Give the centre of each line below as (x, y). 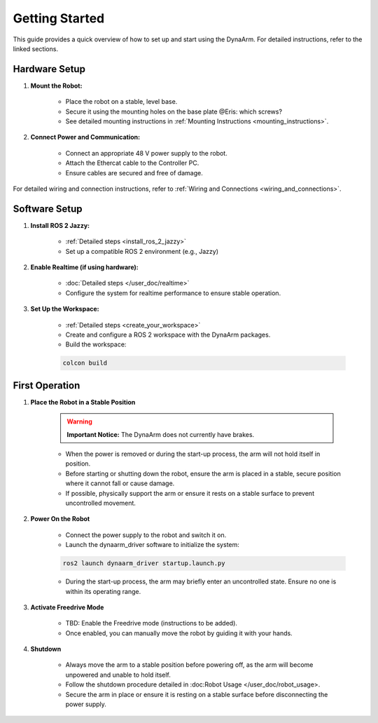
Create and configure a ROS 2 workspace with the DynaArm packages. (168, 335)
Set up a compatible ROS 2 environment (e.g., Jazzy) (142, 251)
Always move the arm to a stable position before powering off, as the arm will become (189, 665)
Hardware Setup (49, 69)
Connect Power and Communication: (85, 137)
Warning (79, 421)
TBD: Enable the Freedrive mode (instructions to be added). (152, 623)
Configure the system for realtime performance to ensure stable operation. (173, 293)
